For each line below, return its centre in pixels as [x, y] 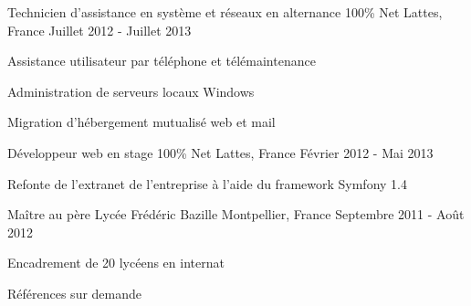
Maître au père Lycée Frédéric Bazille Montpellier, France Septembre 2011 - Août [236, 214]
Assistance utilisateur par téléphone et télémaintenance [162, 61]
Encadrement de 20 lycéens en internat [116, 263]
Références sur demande [75, 293]
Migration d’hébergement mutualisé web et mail [141, 122]
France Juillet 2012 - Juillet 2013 [99, 30]
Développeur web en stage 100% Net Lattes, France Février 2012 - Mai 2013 [220, 152]
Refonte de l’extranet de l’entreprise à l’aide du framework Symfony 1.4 [207, 183]
